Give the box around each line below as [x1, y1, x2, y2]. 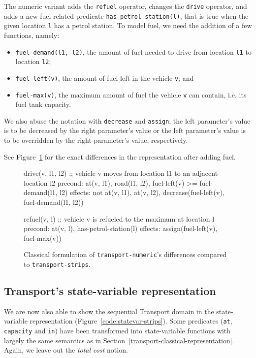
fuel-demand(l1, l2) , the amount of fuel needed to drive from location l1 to [15, 46, 252, 57]
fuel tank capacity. [15, 99, 71, 109]
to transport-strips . [24, 259, 91, 269]
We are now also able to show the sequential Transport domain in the [4, 306, 214, 316]
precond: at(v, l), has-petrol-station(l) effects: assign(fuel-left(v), [24, 223, 218, 233]
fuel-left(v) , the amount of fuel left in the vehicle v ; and [15, 72, 194, 83]
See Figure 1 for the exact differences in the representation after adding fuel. [4, 151, 236, 162]
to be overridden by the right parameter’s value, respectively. [4, 135, 188, 145]
